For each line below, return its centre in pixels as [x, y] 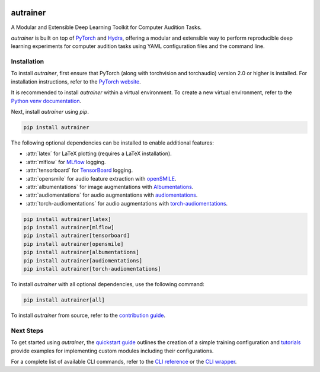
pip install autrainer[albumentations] [81, 252]
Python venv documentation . [46, 101]
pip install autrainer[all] [64, 300]
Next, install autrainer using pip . [50, 112]
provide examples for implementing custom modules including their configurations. [112, 351]
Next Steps [27, 331]
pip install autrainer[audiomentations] [83, 260]
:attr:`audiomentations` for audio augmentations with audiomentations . [112, 195]
